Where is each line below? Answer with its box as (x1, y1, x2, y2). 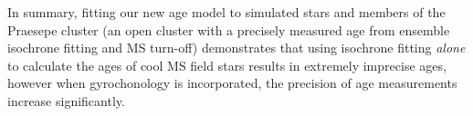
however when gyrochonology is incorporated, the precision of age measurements (7, 73, 457, 92)
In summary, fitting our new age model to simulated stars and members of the (7, 3, 446, 21)
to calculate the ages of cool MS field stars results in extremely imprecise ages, (7, 55, 447, 74)
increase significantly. (7, 91, 125, 110)
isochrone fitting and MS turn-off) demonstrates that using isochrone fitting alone (7, 38, 466, 57)
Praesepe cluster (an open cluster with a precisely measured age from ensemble (7, 20, 450, 39)
